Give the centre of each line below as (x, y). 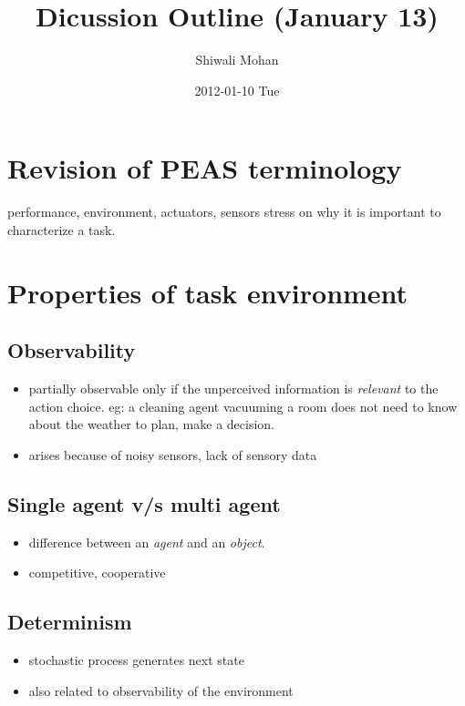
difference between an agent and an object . (147, 542)
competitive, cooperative (97, 573)
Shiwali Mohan (237, 60)
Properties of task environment (208, 292)
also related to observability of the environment (161, 690)
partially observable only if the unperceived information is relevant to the (233, 389)
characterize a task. (62, 229)
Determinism (70, 622)
